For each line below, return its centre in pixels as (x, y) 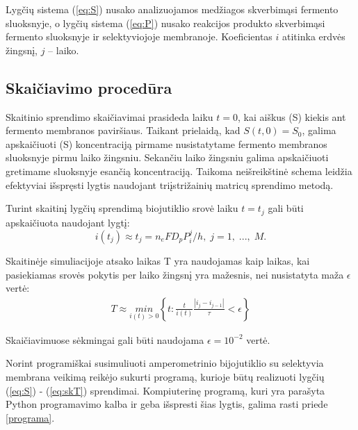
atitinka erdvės (314, 36)
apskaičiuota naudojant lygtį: (68, 222)
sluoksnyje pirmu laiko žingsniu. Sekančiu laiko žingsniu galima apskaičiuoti (167, 157)
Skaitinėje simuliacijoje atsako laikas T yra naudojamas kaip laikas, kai (158, 261)
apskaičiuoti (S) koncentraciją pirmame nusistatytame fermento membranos (166, 143)
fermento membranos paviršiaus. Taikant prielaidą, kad (123, 130)
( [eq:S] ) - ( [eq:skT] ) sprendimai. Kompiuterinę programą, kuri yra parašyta (165, 390)
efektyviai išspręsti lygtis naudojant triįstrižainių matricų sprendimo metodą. (170, 184)
